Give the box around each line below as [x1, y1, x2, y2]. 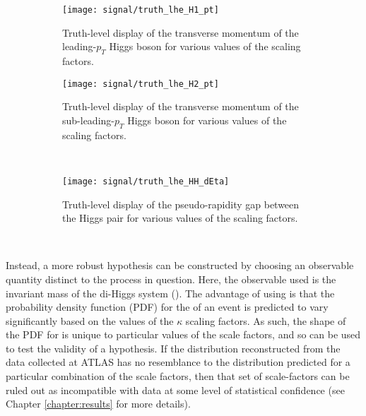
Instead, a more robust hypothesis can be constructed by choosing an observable [6, 258, 354, 273]
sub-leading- [62, 112, 114, 127]
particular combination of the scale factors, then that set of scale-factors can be [6, 369, 350, 384]
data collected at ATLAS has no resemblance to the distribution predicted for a [6, 355, 350, 369]
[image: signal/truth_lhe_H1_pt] [62, 5, 219, 15]
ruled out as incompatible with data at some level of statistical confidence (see [6, 382, 345, 397]
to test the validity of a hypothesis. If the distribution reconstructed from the [6, 340, 341, 355]
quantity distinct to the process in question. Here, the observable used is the [6, 271, 336, 286]
